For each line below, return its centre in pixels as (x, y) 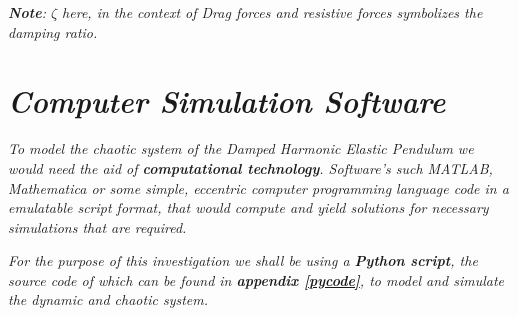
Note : (27, 12)
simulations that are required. (97, 226)
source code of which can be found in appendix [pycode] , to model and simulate (256, 279)
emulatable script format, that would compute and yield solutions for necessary (248, 207)
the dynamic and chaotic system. (108, 299)
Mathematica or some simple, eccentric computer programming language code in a (258, 187)
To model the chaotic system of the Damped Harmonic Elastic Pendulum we (241, 148)
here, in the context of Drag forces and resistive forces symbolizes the (272, 12)
